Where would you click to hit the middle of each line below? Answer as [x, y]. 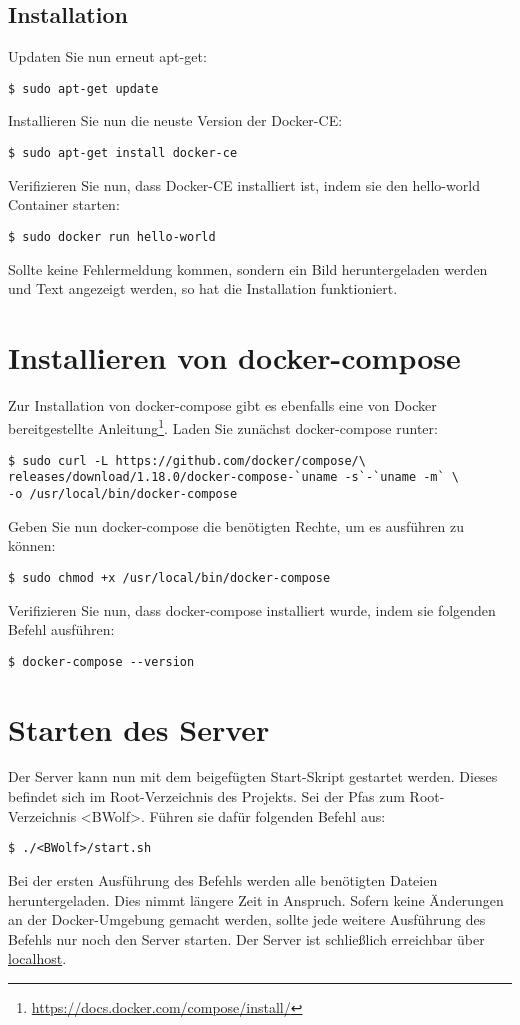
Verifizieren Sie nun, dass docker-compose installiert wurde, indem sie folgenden [252, 609]
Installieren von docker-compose [234, 356]
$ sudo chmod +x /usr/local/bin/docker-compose [169, 577]
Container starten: [64, 204]
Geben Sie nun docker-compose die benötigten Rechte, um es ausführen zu [236, 525]
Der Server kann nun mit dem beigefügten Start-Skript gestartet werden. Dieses [253, 776]
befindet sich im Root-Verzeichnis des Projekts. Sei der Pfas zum [206, 796]
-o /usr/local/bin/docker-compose [123, 494]
